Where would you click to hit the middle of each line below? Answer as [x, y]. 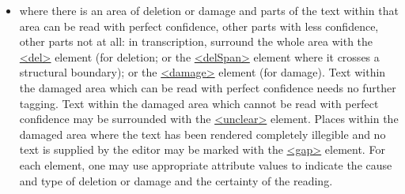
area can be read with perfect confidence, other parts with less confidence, [199, 26]
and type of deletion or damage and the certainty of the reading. [176, 180]
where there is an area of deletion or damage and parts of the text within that [209, 10]
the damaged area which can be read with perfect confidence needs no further [208, 87]
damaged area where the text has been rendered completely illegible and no [202, 134]
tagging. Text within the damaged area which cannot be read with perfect [199, 103]
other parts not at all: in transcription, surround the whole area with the [196, 41]
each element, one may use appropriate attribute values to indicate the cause [206, 164]
